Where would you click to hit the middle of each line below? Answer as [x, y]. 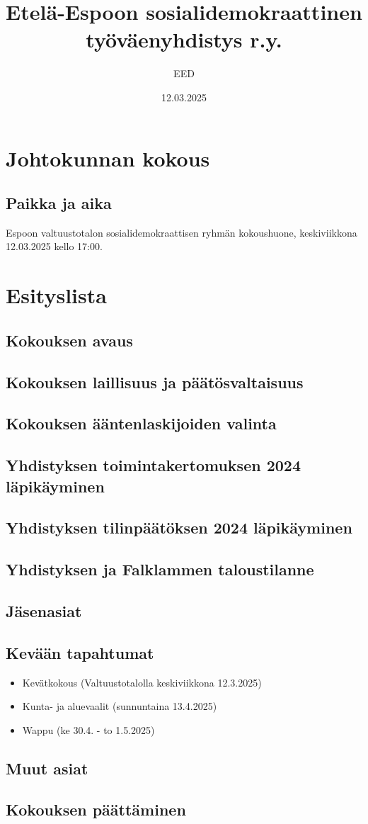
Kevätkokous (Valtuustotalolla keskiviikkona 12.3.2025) [142, 682]
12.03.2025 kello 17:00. [54, 246]
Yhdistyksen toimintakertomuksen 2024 [153, 465]
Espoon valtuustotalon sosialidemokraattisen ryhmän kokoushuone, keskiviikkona [182, 232]
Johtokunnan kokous [108, 158]
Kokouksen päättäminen [96, 809]
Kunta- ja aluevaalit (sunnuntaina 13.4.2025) [120, 706]
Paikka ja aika [59, 203]
